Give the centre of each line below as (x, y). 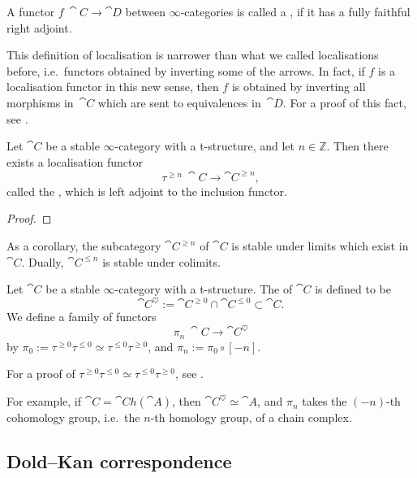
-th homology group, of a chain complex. (251, 417)
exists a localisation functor (75, 161)
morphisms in (40, 102)
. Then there (357, 146)
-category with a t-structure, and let (204, 146)
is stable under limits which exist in (320, 246)
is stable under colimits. (161, 261)
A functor (31, 11)
